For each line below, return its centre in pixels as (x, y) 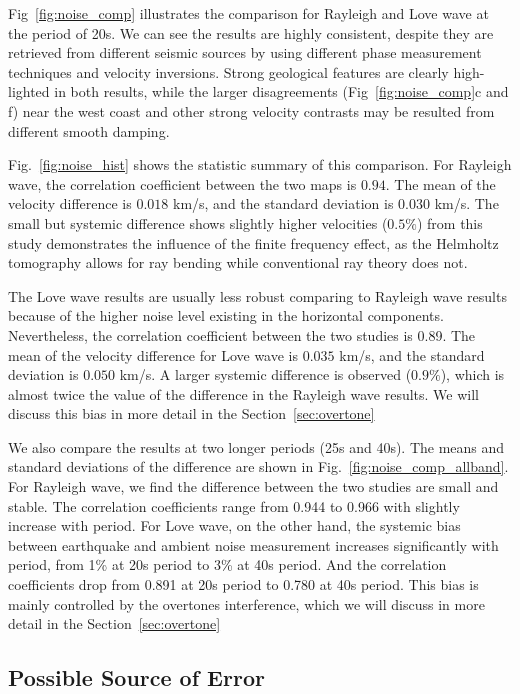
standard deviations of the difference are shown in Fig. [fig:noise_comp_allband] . (258, 466)
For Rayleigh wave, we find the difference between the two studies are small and (253, 486)
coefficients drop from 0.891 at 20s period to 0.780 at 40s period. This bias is (243, 584)
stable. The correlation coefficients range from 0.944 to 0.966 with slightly (234, 505)
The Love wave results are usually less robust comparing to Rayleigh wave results (257, 295)
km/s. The (466, 203)
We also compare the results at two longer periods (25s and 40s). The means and (256, 446)
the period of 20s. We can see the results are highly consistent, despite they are (251, 32)
